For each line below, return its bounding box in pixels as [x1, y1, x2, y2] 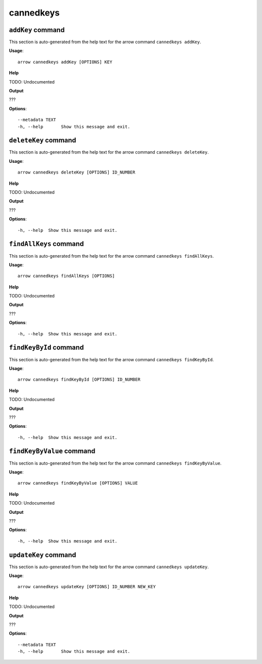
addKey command [9, 26, 65, 34]
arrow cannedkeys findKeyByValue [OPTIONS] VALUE [17, 480, 138, 486]
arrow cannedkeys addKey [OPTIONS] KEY [17, 59, 113, 65]
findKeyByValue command [9, 447, 96, 455]
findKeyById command [9, 343, 84, 352]
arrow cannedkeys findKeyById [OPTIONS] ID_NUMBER [17, 377, 141, 383]
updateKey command [9, 551, 76, 559]
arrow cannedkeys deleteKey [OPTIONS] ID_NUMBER [17, 170, 135, 175]
